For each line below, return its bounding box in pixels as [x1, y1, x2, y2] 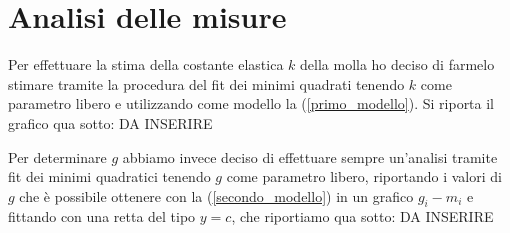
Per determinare [8, 146, 107, 167]
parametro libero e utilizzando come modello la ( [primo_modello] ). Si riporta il [8, 93, 495, 114]
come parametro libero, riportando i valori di [226, 166, 502, 187]
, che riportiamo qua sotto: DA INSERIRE [231, 206, 494, 227]
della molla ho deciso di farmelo [300, 54, 495, 75]
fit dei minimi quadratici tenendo [8, 166, 211, 187]
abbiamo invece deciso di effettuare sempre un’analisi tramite [122, 146, 498, 167]
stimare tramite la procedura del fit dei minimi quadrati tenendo [8, 73, 405, 94]
